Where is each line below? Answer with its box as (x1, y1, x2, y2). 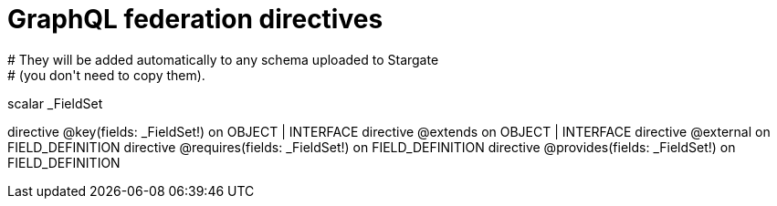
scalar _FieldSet (7, 95, 103, 111)
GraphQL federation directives (7, 4, 383, 35)
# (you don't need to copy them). (7, 67, 205, 83)
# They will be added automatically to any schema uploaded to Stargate (7, 51, 439, 67)
